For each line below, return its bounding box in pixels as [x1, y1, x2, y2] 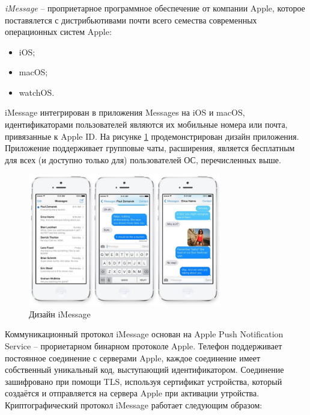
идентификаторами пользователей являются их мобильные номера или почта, [5, 118, 288, 131]
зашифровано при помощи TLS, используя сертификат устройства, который [5, 375, 282, 387]
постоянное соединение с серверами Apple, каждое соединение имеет [5, 351, 261, 364]
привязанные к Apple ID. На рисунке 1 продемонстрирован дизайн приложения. [5, 129, 299, 142]
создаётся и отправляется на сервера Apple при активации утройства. [5, 387, 260, 399]
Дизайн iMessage [29, 307, 91, 320]
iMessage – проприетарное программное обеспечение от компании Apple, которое [5, 1, 305, 14]
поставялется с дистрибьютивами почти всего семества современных [5, 13, 257, 26]
